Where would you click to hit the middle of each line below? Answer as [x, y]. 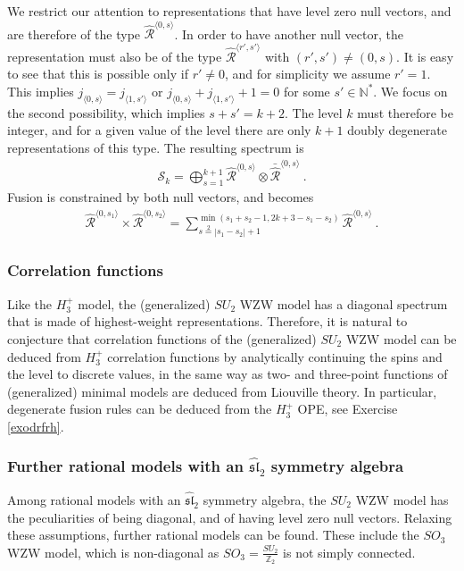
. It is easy [425, 56]
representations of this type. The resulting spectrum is [156, 147]
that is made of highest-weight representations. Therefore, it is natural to [207, 321]
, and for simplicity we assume [308, 74]
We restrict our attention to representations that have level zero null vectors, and [229, 11]
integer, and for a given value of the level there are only [159, 130]
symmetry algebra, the [265, 499]
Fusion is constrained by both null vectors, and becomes [161, 197]
